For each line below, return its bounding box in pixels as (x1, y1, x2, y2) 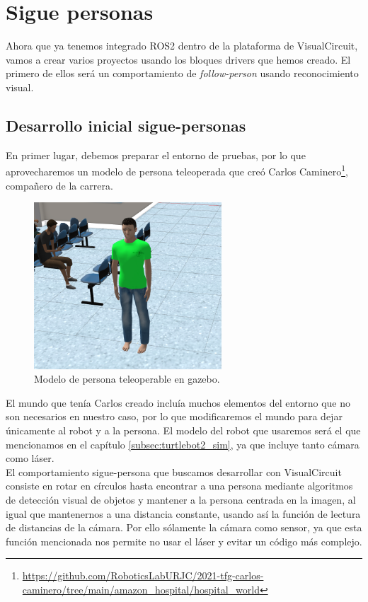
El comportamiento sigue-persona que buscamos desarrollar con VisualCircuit (6, 464, 342, 479)
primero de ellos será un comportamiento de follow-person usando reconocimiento (6, 66, 359, 81)
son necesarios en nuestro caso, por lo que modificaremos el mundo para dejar (6, 409, 343, 424)
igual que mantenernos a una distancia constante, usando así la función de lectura (6, 506, 361, 521)
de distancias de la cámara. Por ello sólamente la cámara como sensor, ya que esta (6, 520, 362, 535)
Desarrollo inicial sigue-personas (6, 114, 246, 136)
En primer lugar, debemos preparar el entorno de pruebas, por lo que (6, 147, 306, 162)
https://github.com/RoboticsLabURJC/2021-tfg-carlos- (22, 568, 264, 583)
